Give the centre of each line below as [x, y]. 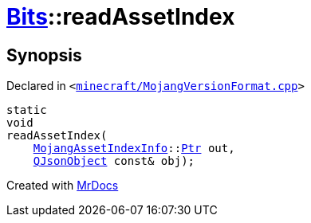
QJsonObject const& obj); [114, 161]
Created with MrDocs [63, 186]
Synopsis [44, 55]
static [27, 110]
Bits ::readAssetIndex [121, 17]
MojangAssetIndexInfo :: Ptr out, [134, 149]
